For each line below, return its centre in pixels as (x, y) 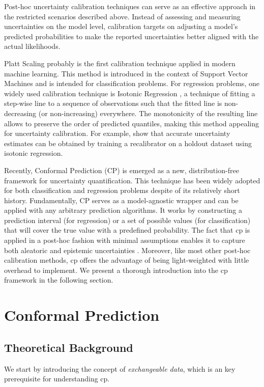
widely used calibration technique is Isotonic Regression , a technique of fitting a (130, 93)
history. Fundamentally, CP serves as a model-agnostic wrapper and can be (121, 200)
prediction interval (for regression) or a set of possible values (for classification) (127, 220)
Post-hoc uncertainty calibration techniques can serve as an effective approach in (130, 6)
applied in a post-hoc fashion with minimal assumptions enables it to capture (125, 240)
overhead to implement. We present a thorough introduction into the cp (116, 270)
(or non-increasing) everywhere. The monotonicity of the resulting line (148, 113)
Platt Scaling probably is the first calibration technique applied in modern (120, 63)
